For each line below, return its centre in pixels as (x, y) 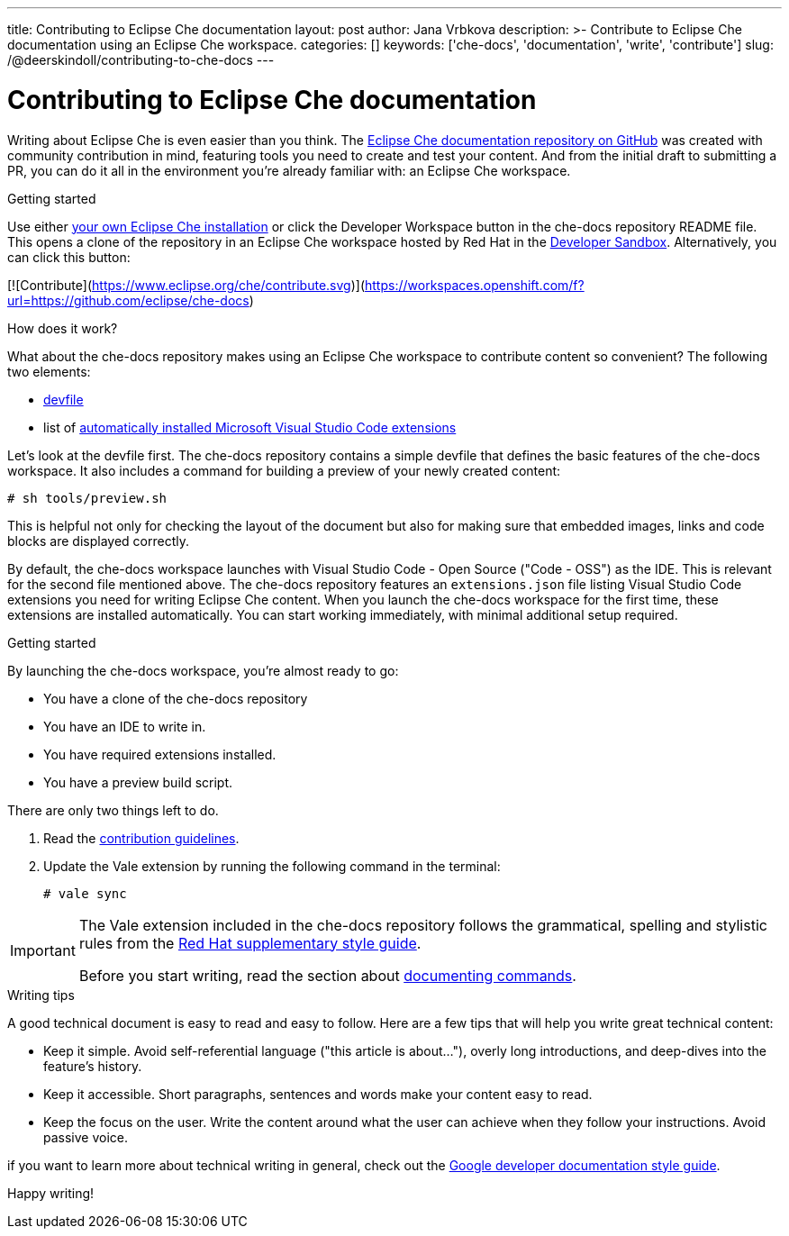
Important (43, 950)
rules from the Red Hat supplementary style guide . (250, 943)
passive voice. (86, 1137)
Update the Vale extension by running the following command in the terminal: (272, 866)
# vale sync (85, 893)
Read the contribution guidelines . (141, 838)
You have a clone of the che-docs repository (176, 698)
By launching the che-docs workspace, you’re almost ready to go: (203, 670)
